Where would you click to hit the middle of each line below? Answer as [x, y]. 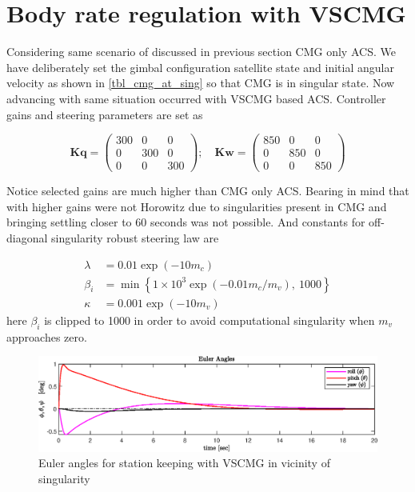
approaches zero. [47, 336]
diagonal [27, 238]
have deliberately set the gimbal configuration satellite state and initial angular [200, 67]
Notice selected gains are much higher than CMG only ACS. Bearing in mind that [208, 191]
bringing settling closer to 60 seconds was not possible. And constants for [186, 222]
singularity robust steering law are [135, 238]
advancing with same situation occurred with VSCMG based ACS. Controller [196, 98]
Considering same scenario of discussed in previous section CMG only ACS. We [201, 52]
